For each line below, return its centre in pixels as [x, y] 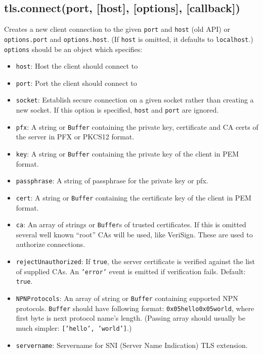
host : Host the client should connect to [77, 66]
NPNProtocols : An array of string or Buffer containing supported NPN [127, 298]
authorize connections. [51, 244]
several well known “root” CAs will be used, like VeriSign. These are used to [134, 234]
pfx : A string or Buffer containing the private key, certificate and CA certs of [137, 127]
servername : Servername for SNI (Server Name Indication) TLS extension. [132, 345]
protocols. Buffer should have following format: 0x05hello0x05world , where [135, 308]
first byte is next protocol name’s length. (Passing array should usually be [130, 318]
